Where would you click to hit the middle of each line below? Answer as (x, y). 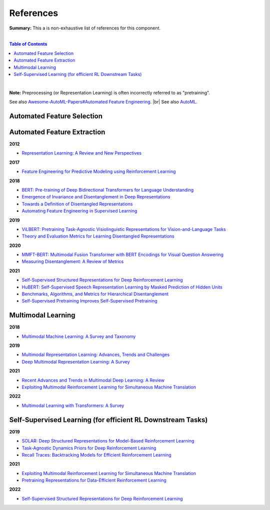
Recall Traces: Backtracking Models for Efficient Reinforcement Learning (96, 454)
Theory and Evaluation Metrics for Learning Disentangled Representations (98, 236)
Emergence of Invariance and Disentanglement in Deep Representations (96, 197)
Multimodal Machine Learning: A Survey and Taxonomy (79, 336)
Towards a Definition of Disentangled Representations (77, 204)
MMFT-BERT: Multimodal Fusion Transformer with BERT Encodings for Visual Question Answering (122, 254)
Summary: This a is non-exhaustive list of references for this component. (85, 28)
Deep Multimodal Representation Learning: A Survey (76, 361)
